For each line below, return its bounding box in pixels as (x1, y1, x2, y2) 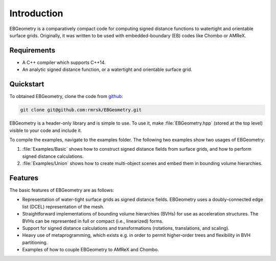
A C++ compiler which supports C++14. (22, 59, 106, 65)
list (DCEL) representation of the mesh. (22, 203, 104, 209)
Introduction (9, 8, 63, 19)
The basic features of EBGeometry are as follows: (9, 187, 114, 193)
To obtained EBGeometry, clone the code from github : (9, 93, 124, 100)
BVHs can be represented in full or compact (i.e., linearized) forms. (22, 218, 164, 224)
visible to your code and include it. (9, 127, 82, 133)
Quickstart (9, 80, 44, 89)
